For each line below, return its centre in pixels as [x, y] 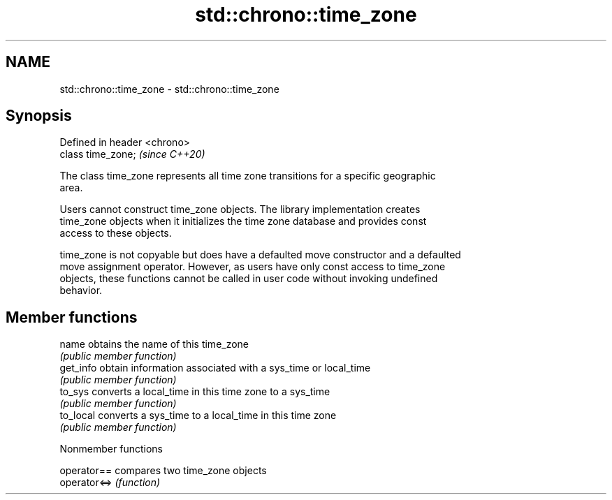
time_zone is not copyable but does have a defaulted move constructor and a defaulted [260, 255]
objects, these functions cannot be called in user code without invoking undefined [249, 279]
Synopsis [39, 116]
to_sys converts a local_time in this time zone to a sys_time [195, 392]
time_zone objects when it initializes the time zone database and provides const [243, 221]
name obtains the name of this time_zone [154, 344]
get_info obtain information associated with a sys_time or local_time [215, 368]
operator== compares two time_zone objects [163, 471]
